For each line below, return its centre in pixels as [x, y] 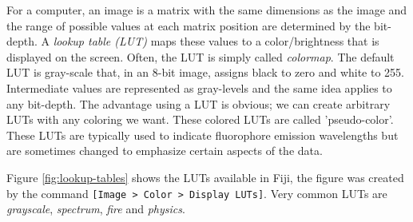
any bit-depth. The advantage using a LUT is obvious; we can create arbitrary [199, 103]
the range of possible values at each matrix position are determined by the [189, 25]
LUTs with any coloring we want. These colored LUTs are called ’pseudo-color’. [200, 119]
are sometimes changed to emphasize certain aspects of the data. [165, 151]
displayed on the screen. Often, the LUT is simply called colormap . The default [201, 56]
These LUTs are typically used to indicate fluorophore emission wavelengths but [203, 135]
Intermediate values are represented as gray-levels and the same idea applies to [199, 87]
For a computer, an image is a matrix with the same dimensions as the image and [207, 10]
